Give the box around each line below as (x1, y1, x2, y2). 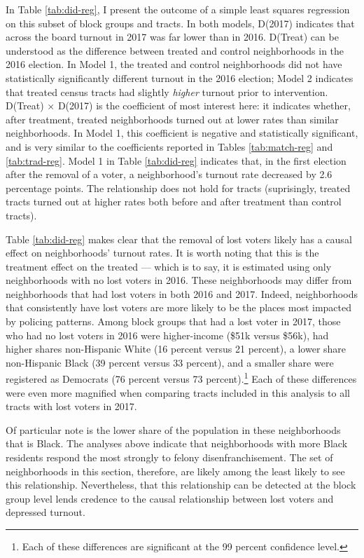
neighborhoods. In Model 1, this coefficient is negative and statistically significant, (6, 125, 358, 140)
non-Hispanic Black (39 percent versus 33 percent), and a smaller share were (6, 355, 334, 369)
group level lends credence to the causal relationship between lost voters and (6, 491, 334, 505)
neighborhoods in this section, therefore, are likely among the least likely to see (6, 463, 345, 478)
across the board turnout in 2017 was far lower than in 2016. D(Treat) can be (6, 29, 339, 44)
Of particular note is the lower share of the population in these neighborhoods (6, 422, 341, 437)
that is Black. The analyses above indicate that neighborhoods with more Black (6, 436, 348, 451)
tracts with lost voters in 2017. (6, 399, 137, 414)
